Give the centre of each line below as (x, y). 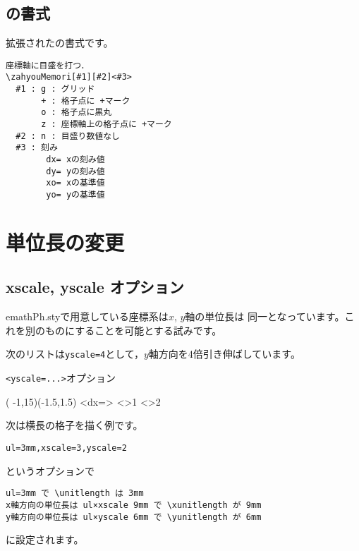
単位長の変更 (65, 242)
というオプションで (50, 470)
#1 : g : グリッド (55, 89)
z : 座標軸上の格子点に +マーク (107, 125)
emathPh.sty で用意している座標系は (87, 316)
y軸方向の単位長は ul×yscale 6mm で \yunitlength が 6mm (134, 517)
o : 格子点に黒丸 (77, 113)
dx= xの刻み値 (75, 160)
